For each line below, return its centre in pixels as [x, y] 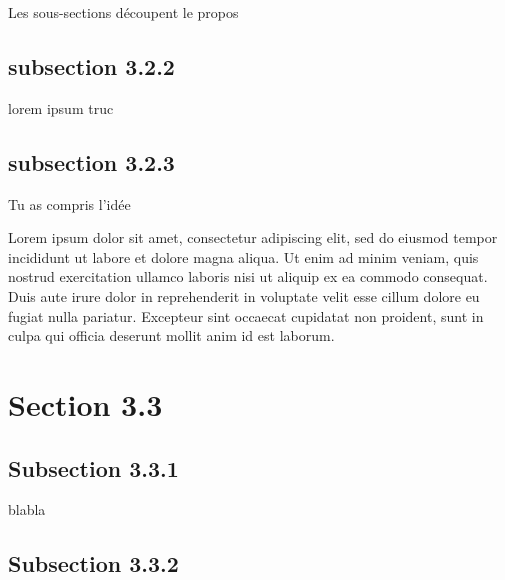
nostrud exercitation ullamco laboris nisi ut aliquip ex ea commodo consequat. [248, 276]
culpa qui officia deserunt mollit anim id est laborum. [171, 335]
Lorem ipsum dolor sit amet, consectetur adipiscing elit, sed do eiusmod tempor [253, 237]
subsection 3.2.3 [91, 161]
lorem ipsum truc [61, 107]
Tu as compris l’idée [69, 203]
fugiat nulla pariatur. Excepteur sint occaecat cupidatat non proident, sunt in [246, 315]
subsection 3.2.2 [91, 65]
